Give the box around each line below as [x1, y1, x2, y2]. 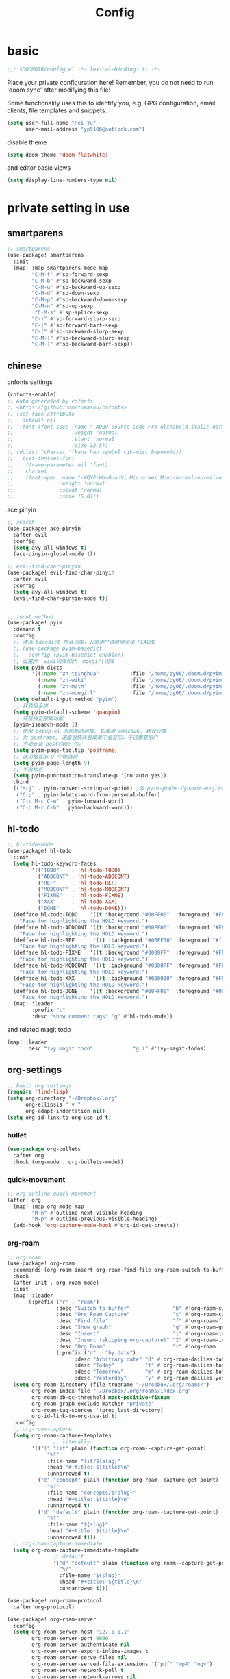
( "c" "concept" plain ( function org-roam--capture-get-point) [37, 1477, 219, 1484]
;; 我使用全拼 [13, 702, 49, 709]
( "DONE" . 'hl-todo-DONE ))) [37, 905, 127, 912]
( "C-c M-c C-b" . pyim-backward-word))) [16, 804, 133, 811]
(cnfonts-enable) [7, 392, 57, 399]
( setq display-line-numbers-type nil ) [7, 177, 118, 184]
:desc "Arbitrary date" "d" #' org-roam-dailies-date [74, 1356, 228, 1363]
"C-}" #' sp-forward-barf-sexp [31, 322, 118, 329]
